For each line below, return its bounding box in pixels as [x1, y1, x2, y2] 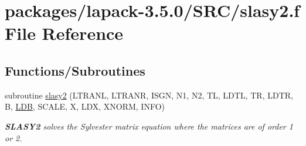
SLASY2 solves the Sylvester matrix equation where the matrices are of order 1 [5, 120, 293, 132]
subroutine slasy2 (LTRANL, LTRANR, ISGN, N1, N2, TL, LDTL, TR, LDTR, [5, 89, 293, 101]
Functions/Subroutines [5, 61, 145, 79]
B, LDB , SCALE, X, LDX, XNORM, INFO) [5, 100, 165, 113]
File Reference [5, 21, 124, 45]
